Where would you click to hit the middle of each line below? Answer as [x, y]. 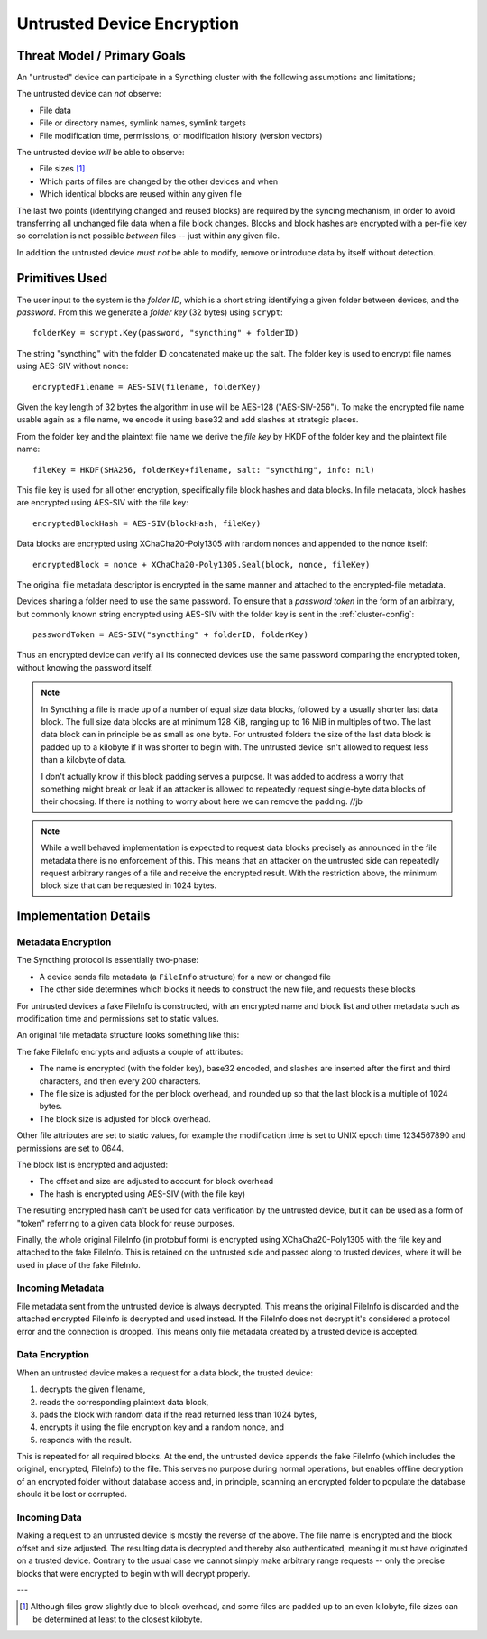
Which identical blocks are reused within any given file [141, 194]
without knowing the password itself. [85, 667]
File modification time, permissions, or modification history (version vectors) [181, 135]
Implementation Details [83, 916]
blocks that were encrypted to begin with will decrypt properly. [133, 1573]
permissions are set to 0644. [70, 1148]
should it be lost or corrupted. [72, 1495]
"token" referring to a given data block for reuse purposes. [125, 1223]
